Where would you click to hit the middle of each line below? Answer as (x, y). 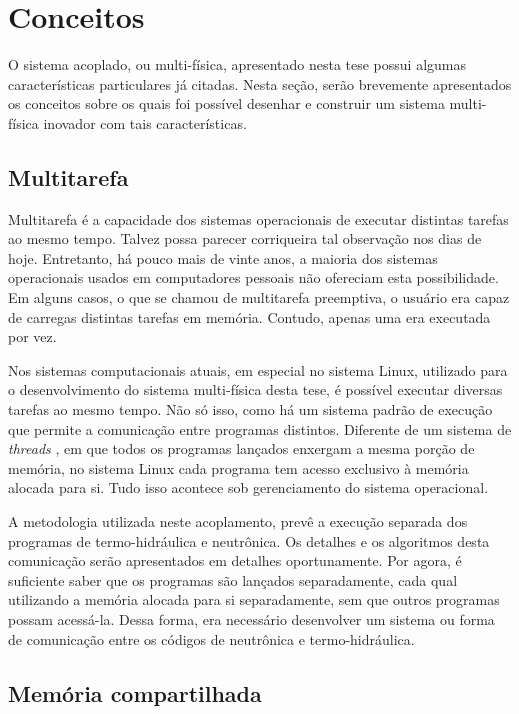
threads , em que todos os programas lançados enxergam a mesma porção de (241, 448)
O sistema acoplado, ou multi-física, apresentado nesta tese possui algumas (237, 64)
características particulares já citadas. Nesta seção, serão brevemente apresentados (260, 83)
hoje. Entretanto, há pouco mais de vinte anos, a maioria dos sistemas (223, 257)
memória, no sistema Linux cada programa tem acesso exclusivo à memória (238, 467)
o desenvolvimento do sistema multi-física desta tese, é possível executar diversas (255, 389)
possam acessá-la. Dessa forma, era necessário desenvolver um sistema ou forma (251, 618)
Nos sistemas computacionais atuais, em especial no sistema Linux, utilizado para (258, 369)
